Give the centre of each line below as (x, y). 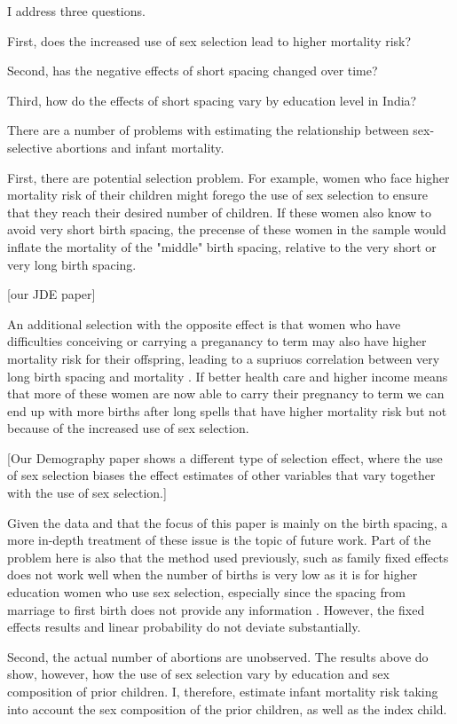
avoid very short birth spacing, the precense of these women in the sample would (227, 229)
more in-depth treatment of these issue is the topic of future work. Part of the (219, 540)
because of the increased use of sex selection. (128, 428)
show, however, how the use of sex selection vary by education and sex (198, 674)
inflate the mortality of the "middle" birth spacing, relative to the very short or (222, 246)
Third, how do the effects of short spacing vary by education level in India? (212, 100)
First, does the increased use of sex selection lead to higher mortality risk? (209, 40)
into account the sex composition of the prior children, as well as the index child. (227, 708)
